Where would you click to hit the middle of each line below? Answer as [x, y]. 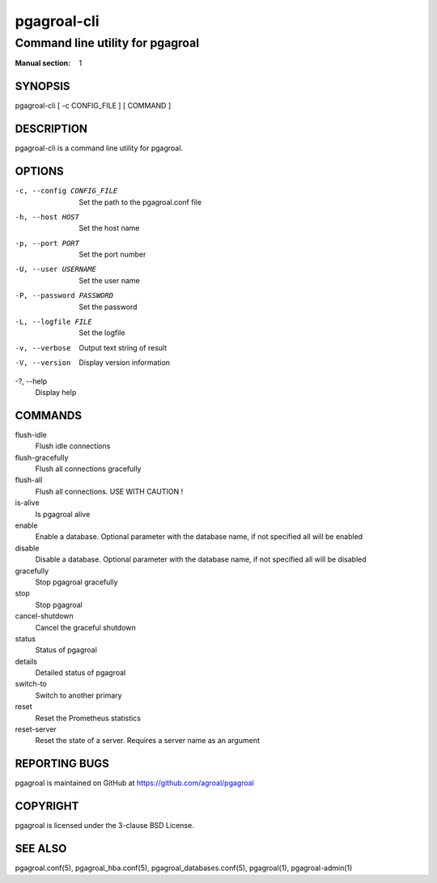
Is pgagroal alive [63, 514]
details [26, 661]
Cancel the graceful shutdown [86, 627]
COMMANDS [49, 416]
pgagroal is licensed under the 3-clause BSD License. [104, 826]
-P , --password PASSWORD [64, 296]
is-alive [27, 503]
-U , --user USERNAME [56, 270]
